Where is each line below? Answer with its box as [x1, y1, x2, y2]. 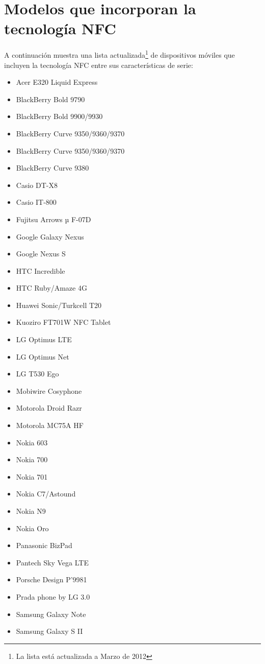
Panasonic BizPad [16, 540, 72, 551]
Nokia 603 [16, 437, 48, 447]
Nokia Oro [16, 523, 49, 533]
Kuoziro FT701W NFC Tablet [16, 317, 111, 327]
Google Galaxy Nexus [16, 231, 84, 242]
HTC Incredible [16, 265, 65, 276]
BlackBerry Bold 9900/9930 [16, 111, 103, 122]
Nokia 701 [16, 471, 48, 482]
